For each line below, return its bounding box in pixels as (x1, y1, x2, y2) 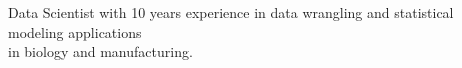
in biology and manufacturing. (8, 41, 193, 62)
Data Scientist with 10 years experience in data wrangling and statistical (8, 2, 454, 22)
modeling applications (8, 21, 142, 42)
